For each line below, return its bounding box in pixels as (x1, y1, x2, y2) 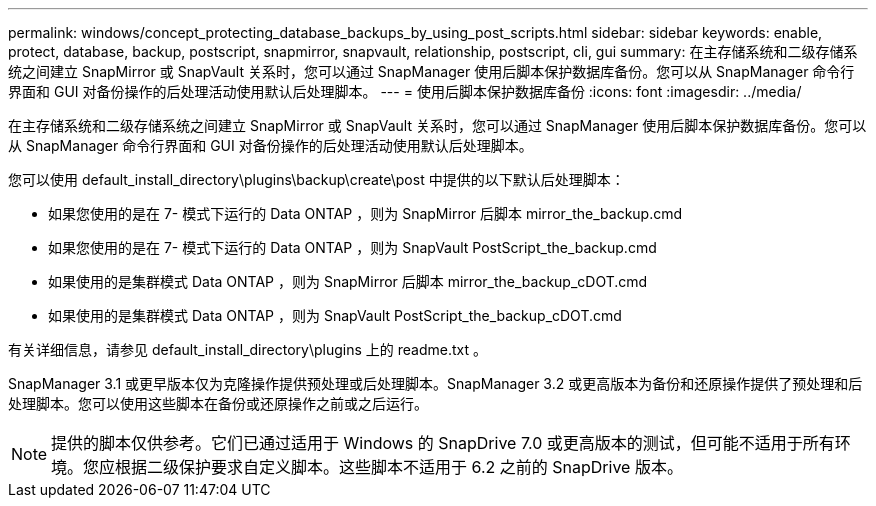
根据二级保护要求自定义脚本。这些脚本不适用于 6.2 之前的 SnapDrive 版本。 (115, 457, 683, 477)
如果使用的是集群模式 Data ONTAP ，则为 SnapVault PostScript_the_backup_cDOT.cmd (48, 307, 622, 324)
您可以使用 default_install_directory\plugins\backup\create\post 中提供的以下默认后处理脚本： (8, 171, 625, 188)
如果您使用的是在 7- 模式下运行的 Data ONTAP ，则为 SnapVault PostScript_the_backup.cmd (48, 239, 657, 256)
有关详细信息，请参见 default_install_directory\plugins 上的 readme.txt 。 (8, 341, 487, 358)
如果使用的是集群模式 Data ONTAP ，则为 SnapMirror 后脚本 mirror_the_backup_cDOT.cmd (48, 273, 648, 290)
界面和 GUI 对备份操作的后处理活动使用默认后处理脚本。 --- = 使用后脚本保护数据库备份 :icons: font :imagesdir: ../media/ (8, 83, 802, 100)
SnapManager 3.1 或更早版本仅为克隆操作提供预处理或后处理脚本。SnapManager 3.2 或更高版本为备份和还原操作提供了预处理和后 (8, 375, 863, 392)
